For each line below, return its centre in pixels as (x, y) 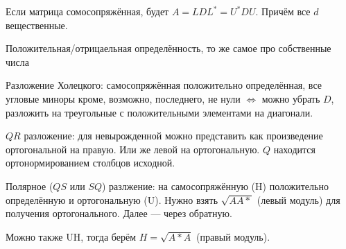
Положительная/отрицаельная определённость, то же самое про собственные (168, 48)
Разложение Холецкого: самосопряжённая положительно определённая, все (164, 85)
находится (294, 149)
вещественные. (37, 25)
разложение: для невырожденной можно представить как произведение (173, 136)
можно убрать (291, 98)
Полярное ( (29, 186)
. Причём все (283, 11)
